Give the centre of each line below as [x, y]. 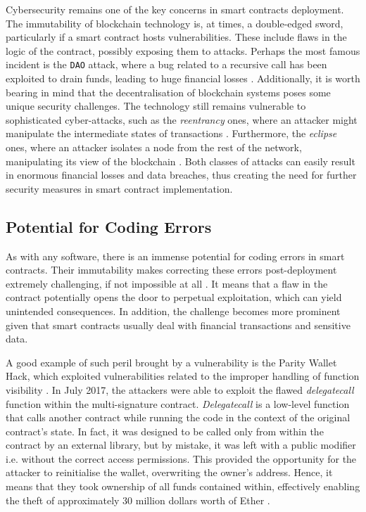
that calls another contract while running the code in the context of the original [178, 417]
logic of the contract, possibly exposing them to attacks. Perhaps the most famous [183, 50]
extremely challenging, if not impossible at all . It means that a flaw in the [167, 283]
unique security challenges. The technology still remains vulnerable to [156, 106]
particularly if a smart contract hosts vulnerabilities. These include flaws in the [176, 37]
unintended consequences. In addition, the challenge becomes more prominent [173, 311]
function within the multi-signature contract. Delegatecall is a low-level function [178, 403]
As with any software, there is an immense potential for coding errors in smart [175, 256]
